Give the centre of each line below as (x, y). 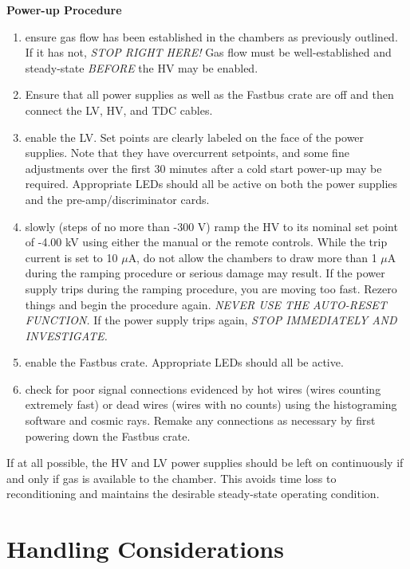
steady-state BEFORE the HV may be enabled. (142, 67)
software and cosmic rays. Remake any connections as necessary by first (200, 420)
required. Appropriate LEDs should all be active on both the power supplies (211, 184)
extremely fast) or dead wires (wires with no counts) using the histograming (211, 404)
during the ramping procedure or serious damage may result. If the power (205, 273)
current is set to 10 (71, 257)
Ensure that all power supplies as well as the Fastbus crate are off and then (209, 94)
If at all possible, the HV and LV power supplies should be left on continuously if (205, 463)
